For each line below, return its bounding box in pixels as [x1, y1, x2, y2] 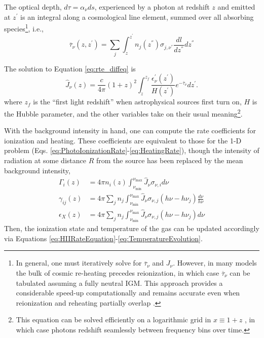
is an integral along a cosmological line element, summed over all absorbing [20, 11, 254, 22]
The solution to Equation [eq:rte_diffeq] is [4, 63, 136, 73]
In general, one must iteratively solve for [16, 257, 142, 268]
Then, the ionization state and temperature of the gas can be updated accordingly [4, 223, 259, 234]
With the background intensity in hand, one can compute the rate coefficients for [4, 125, 256, 136]
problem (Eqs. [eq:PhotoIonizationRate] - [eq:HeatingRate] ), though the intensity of [4, 145, 259, 156]
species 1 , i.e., [4, 22, 44, 33]
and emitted [217, 2, 255, 12]
